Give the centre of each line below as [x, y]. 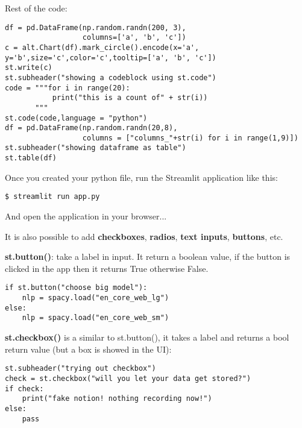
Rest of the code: [36, 8]
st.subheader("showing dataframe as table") [96, 148]
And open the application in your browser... [86, 216]
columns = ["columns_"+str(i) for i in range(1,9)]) [190, 138]
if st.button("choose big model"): [76, 288]
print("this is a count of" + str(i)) [130, 98]
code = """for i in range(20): [68, 88]
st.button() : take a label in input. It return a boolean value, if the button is [148, 256]
